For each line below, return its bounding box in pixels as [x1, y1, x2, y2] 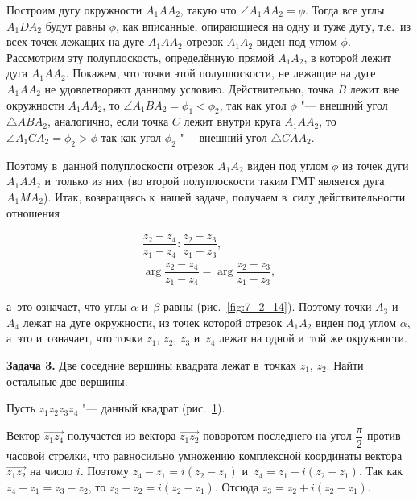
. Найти [326, 357, 364, 373]
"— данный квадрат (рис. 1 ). [81, 400, 225, 416]
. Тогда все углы [305, 2, 385, 18]
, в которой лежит [303, 48, 391, 65]
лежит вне [349, 80, 400, 97]
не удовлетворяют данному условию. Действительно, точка [44, 80, 334, 97]
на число [30, 462, 73, 479]
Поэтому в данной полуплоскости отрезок [6, 156, 214, 173]
